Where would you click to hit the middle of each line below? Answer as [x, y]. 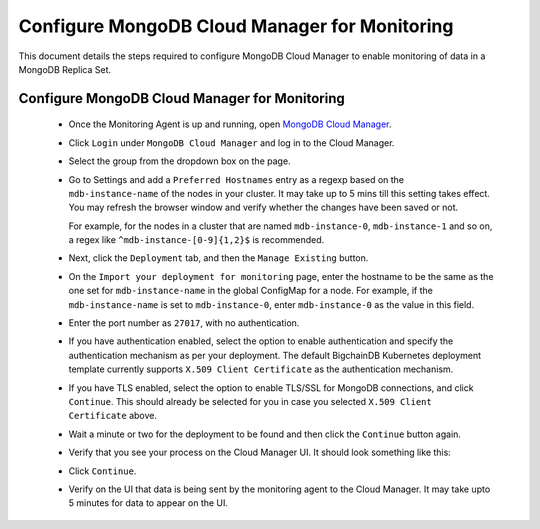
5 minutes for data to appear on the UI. [148, 503]
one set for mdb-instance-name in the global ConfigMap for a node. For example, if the [251, 291]
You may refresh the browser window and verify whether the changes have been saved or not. [263, 207]
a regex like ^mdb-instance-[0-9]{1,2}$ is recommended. [196, 240]
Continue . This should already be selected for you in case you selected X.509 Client [250, 401]
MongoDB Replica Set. [65, 69]
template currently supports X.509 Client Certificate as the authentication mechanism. [261, 369]
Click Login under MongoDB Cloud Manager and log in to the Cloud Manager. [231, 142]
